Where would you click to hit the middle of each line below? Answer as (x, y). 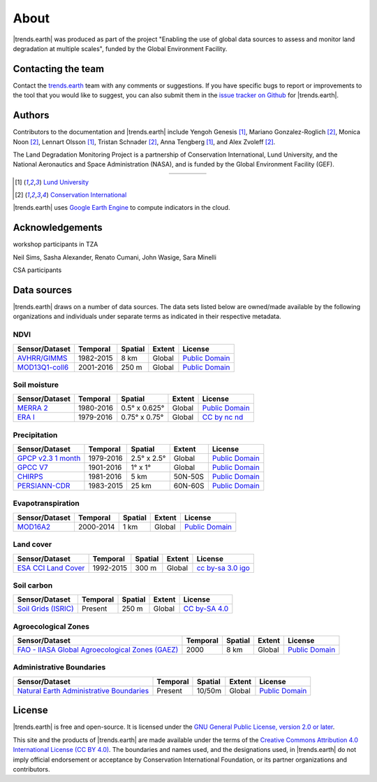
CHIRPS (30, 477)
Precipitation (35, 435)
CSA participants (37, 270)
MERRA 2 (32, 408)
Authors (31, 115)
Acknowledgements (58, 228)
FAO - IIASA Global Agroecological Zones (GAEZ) (98, 650)
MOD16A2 (34, 527)
